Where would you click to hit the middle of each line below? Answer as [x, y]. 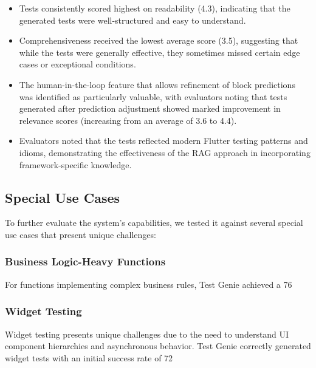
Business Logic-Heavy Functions [85, 261]
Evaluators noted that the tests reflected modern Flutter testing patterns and [163, 141]
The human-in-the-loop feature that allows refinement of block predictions [157, 84]
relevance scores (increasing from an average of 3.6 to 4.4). [128, 120]
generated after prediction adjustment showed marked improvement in [150, 108]
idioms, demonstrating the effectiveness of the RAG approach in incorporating [165, 152]
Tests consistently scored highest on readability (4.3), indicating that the [155, 8]
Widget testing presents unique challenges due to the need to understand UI [147, 334]
